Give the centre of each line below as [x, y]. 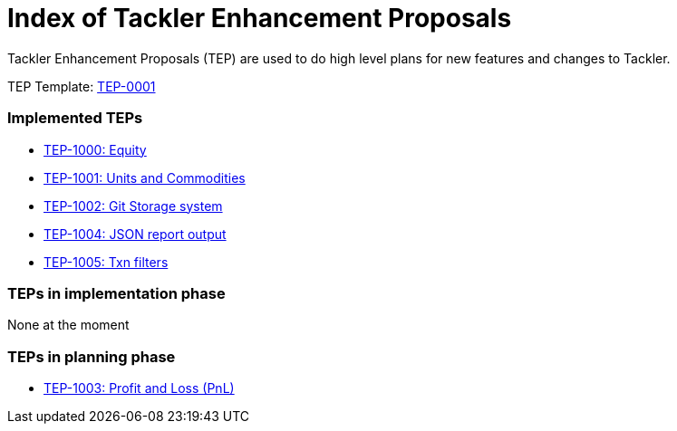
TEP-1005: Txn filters [106, 262]
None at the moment [68, 325]
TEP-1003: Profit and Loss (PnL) [139, 388]
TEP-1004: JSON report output [135, 234]
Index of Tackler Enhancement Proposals [260, 18]
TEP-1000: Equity [95, 149]
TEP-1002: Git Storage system [133, 206]
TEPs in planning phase [92, 356]
